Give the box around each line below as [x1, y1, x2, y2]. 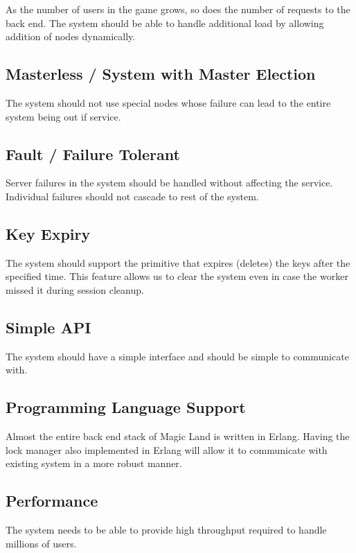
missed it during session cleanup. [6, 282, 144, 297]
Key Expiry [6, 222, 91, 244]
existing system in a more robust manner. [6, 456, 182, 471]
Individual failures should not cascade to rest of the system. [6, 188, 259, 203]
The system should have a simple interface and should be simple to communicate [6, 349, 349, 363]
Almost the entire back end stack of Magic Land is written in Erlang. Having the [6, 429, 350, 444]
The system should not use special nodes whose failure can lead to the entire [6, 95, 331, 109]
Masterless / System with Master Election [6, 63, 316, 85]
